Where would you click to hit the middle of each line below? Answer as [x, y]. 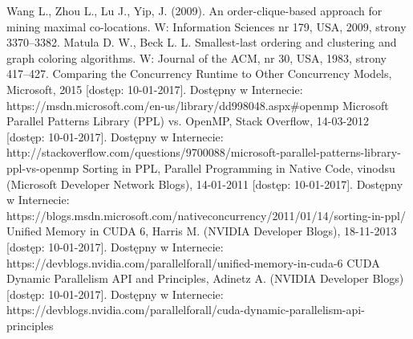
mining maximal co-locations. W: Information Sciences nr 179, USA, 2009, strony [206, 26]
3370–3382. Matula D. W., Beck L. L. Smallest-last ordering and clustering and [202, 42]
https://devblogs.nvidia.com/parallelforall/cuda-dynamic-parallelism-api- [186, 310]
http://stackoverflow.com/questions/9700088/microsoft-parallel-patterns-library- [204, 152]
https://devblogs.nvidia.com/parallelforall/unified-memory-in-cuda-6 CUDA [193, 262]
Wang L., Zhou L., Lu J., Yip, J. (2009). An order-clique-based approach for [194, 10]
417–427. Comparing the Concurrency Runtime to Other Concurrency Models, [199, 74]
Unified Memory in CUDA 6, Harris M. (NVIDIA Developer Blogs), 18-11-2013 [202, 231]
